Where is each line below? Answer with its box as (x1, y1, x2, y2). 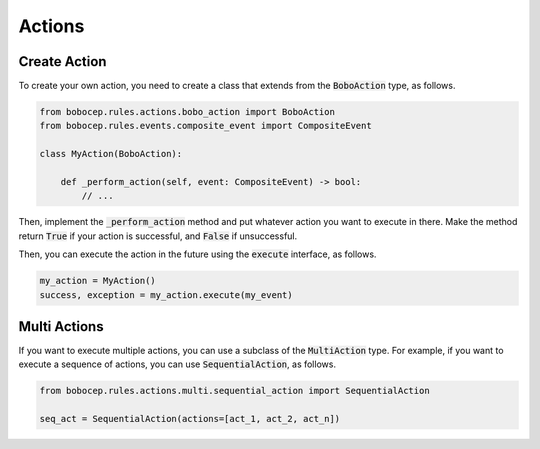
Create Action (18, 53, 107, 70)
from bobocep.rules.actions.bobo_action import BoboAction (39, 106, 335, 118)
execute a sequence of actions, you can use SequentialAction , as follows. (18, 358, 337, 370)
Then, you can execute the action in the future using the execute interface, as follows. (18, 248, 377, 260)
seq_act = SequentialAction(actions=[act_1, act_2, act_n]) (39, 413, 341, 425)
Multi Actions (18, 318, 104, 335)
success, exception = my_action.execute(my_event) (39, 289, 294, 300)
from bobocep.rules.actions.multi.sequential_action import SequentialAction (39, 385, 430, 397)
